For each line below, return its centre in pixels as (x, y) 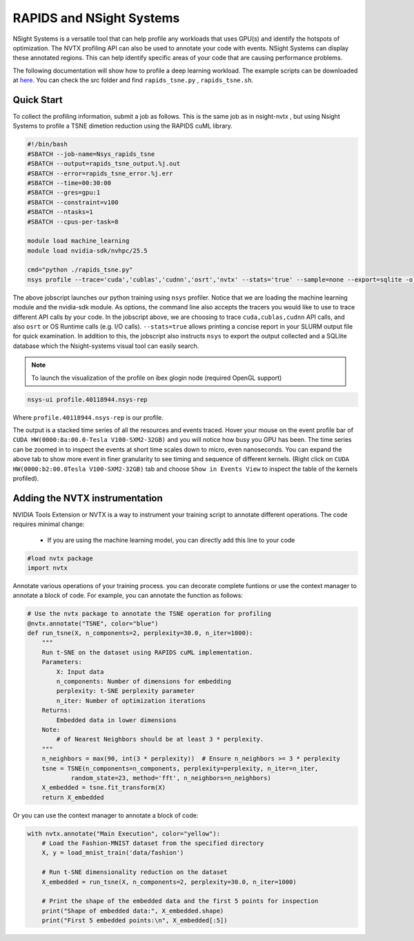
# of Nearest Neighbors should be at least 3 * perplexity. (160, 739)
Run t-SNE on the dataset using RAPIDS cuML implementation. (147, 652)
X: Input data (80, 672)
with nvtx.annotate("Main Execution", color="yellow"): (124, 833)
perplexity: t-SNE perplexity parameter (126, 691)
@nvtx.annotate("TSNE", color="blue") (93, 623)
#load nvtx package (60, 558)
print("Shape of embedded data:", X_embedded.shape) (133, 911)
